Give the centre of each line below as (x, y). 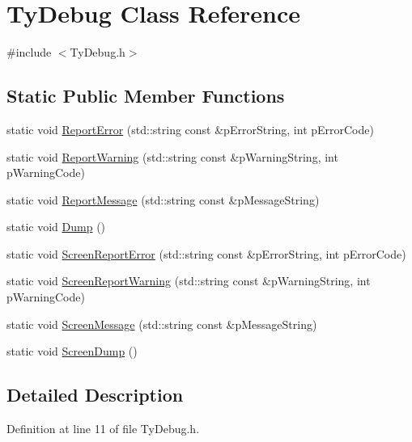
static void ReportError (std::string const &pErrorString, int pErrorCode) (190, 129)
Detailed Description (95, 395)
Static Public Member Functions (146, 96)
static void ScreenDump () (72, 351)
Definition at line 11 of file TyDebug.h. (103, 429)
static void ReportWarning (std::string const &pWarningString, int (172, 156)
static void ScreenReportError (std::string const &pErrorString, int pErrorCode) (206, 253)
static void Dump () (56, 227)
